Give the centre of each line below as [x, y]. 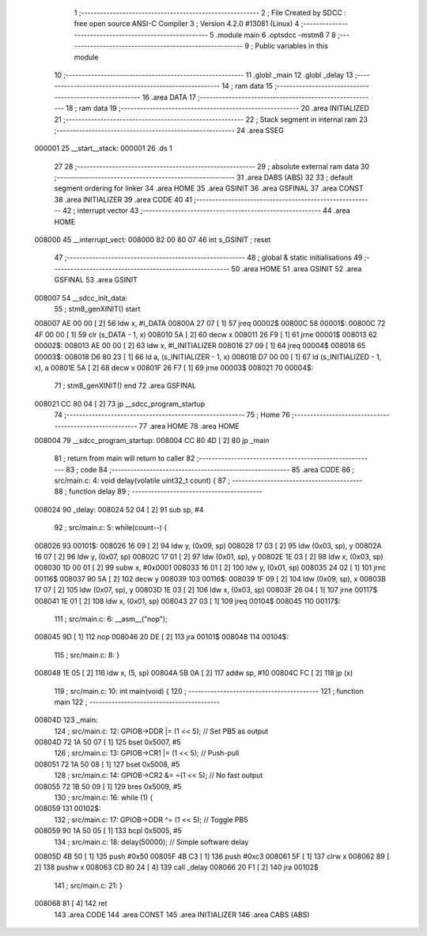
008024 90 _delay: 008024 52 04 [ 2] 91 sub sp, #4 [119, 510]
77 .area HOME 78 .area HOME [189, 426]
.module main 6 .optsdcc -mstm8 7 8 [276, 35]
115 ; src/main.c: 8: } [87, 655]
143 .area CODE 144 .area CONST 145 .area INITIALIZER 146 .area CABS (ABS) [182, 915]
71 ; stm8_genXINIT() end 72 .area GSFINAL [125, 386]
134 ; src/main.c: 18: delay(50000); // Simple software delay [151, 842]
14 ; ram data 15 [247, 86]
